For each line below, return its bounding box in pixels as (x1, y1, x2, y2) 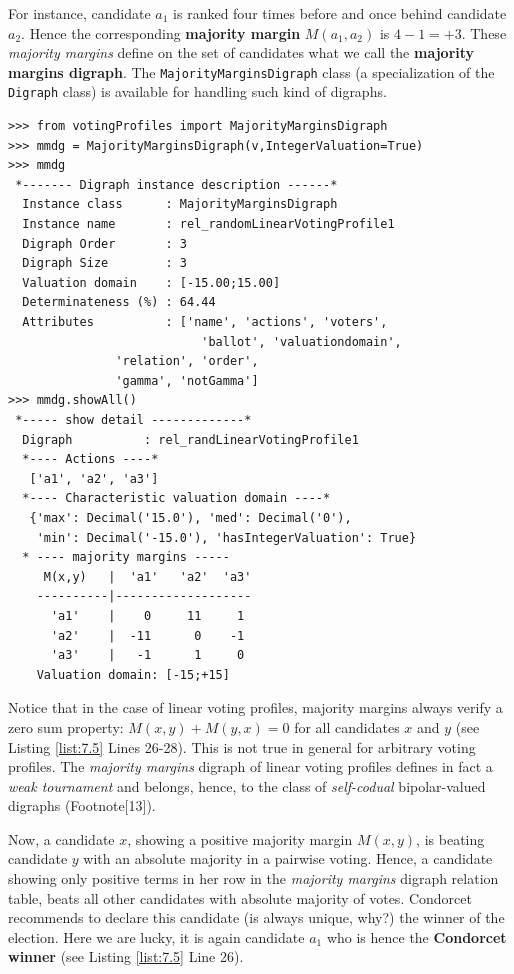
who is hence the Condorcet (326, 926, 507, 947)
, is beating (416, 828, 485, 849)
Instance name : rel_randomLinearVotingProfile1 (22, 217, 395, 232)
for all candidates (294, 716, 400, 737)
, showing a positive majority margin (127, 828, 353, 849)
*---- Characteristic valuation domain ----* (22, 491, 331, 506)
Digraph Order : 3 (22, 236, 187, 251)
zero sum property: (8, 716, 124, 737)
